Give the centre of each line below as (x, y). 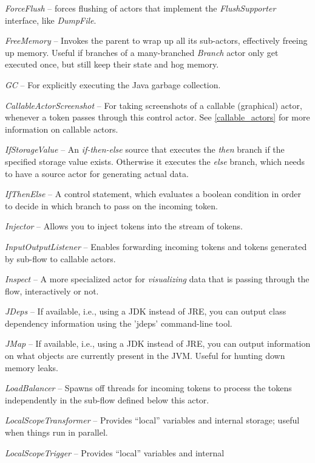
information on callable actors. (62, 129)
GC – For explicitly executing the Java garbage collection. (113, 84)
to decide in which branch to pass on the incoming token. (111, 205)
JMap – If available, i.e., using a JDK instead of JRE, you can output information (158, 343)
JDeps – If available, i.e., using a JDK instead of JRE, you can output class (146, 311)
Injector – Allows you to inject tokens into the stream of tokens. (124, 226)
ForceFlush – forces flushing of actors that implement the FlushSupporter (141, 8)
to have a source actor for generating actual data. (97, 173)
